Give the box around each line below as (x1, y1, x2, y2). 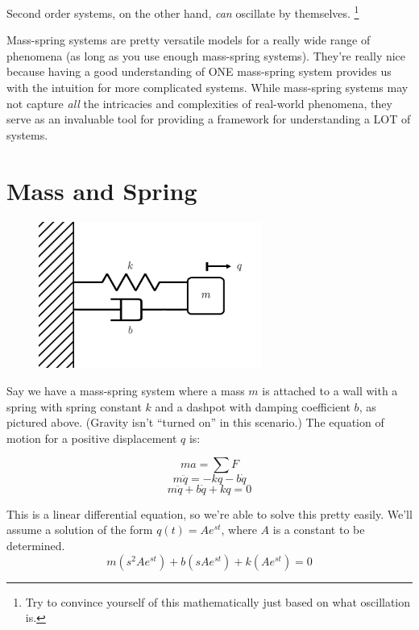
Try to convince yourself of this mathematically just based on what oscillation (25, 593, 411, 610)
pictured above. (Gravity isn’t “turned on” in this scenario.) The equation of (6, 414, 384, 431)
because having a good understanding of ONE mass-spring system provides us (6, 63, 392, 80)
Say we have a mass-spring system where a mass (6, 382, 245, 399)
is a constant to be (272, 521, 365, 538)
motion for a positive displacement (6, 429, 177, 446)
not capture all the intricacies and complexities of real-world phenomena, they (6, 94, 392, 111)
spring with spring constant (6, 398, 142, 415)
